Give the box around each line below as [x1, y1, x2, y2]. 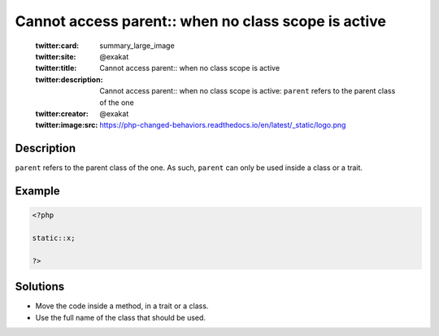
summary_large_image [99, 41, 175, 50]
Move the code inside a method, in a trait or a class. [35, 301, 209, 311]
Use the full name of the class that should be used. [35, 312, 206, 322]
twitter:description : [35, 74, 103, 85]
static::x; [32, 233, 76, 242]
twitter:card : [35, 41, 80, 50]
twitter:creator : [35, 108, 89, 118]
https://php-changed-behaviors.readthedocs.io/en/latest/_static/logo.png [99, 120, 346, 130]
